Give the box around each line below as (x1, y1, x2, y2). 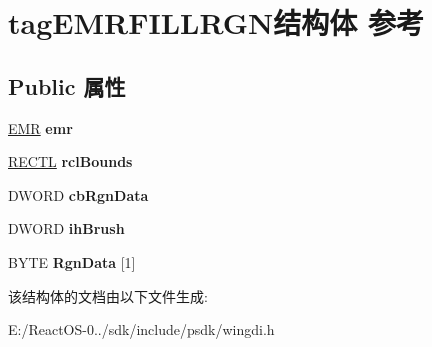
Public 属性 (8, 70, 126, 101)
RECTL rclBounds (8, 151, 133, 172)
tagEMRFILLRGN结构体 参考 (8, 2, 424, 43)
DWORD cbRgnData (8, 184, 149, 205)
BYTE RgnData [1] (8, 251, 136, 272)
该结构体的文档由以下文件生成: (8, 285, 208, 306)
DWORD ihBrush (8, 218, 125, 239)
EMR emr (8, 117, 73, 138)
